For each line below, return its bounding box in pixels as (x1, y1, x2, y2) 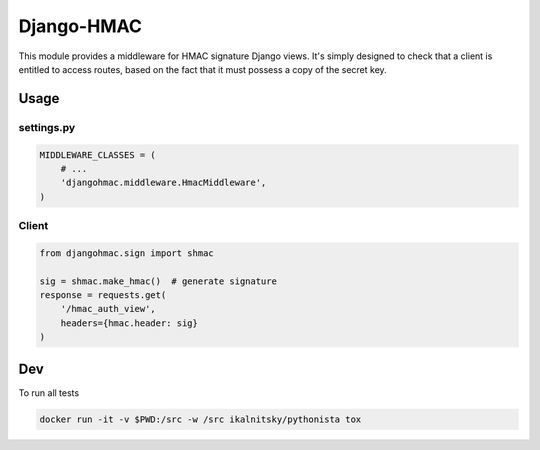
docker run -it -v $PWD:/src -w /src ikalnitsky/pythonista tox (39, 413, 362, 425)
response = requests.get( (39, 289, 167, 300)
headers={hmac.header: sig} (60, 317, 199, 329)
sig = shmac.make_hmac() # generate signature (39, 275, 277, 287)
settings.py (18, 120, 76, 134)
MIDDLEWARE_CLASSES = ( (39, 149, 157, 160)
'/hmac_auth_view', (60, 303, 157, 315)
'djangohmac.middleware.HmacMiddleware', (60, 177, 267, 189)
